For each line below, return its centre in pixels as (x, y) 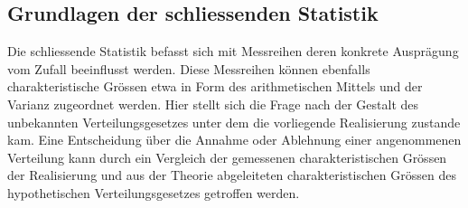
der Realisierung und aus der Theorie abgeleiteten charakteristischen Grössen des (232, 175)
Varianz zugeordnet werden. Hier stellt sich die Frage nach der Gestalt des (213, 104)
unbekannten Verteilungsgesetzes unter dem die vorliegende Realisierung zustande (234, 122)
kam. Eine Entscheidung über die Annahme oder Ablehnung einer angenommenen (234, 140)
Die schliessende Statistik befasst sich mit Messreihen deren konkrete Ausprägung (233, 51)
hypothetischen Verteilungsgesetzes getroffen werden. (154, 192)
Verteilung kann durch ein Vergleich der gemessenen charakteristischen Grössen (227, 157)
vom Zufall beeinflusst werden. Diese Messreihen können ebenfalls (189, 68)
